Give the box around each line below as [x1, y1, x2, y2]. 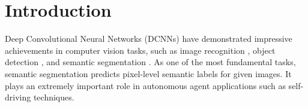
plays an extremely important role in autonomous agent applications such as [5, 79, 286, 91]
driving [5, 91, 31, 103]
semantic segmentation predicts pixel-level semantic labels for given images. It [5, 67, 292, 80]
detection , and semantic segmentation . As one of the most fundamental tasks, [5, 56, 296, 68]
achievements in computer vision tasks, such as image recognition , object [5, 44, 276, 56]
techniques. [33, 91, 74, 103]
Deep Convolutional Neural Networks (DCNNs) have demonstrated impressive [5, 32, 292, 45]
